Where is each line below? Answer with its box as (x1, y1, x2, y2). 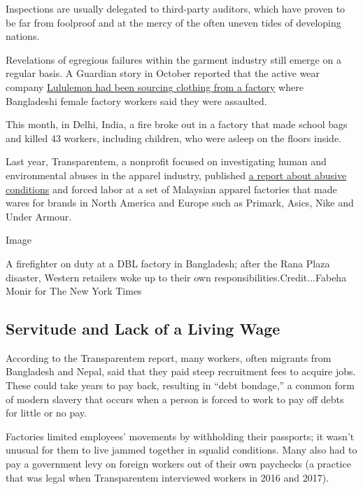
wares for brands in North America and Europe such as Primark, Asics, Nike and (6, 195, 354, 210)
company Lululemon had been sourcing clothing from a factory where (6, 79, 304, 94)
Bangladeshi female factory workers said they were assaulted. (6, 93, 267, 108)
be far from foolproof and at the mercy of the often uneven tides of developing (6, 15, 341, 29)
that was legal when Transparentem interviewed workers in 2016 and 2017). (6, 470, 329, 484)
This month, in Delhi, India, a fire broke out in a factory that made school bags (6, 117, 348, 132)
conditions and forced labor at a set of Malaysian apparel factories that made (6, 181, 337, 196)
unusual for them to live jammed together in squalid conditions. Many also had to (6, 442, 357, 457)
